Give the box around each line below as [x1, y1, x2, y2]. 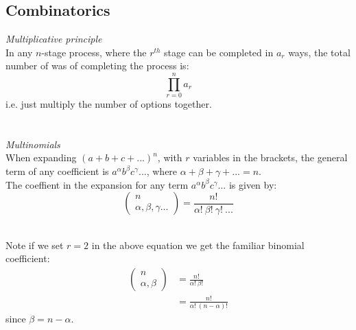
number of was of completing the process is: [5, 58, 189, 73]
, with [157, 150, 182, 165]
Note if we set [5, 237, 64, 252]
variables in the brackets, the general [193, 150, 348, 165]
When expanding [5, 150, 77, 165]
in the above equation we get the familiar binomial [91, 237, 305, 252]
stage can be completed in [164, 45, 274, 59]
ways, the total [288, 45, 351, 59]
